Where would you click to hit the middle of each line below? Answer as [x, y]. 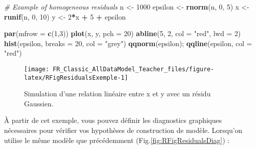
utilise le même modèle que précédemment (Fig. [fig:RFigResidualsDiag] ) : [117, 140]
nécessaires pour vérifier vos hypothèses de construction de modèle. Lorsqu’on [123, 130]
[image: [37, 69]
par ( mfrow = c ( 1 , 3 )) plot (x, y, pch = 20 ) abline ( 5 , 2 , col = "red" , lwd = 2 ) [122, 33]
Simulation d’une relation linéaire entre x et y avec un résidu [117, 94]
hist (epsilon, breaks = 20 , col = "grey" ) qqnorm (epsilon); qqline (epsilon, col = [128, 43]
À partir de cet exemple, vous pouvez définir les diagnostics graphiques [113, 120]
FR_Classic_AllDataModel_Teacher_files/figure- [134, 69]
